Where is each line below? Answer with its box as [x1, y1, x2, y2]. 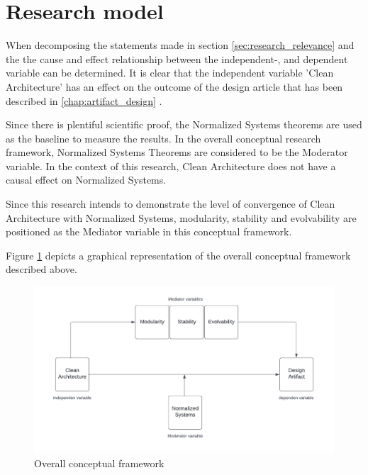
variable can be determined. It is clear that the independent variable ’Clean [6, 65, 334, 80]
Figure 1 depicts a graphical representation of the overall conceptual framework [6, 247, 351, 262]
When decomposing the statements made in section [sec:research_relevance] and [6, 38, 355, 52]
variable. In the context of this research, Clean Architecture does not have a [6, 158, 336, 173]
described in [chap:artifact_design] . [6, 93, 162, 108]
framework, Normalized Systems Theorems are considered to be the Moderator [6, 145, 348, 160]
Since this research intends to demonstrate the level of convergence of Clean [6, 196, 335, 211]
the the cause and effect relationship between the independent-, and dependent [6, 51, 348, 66]
